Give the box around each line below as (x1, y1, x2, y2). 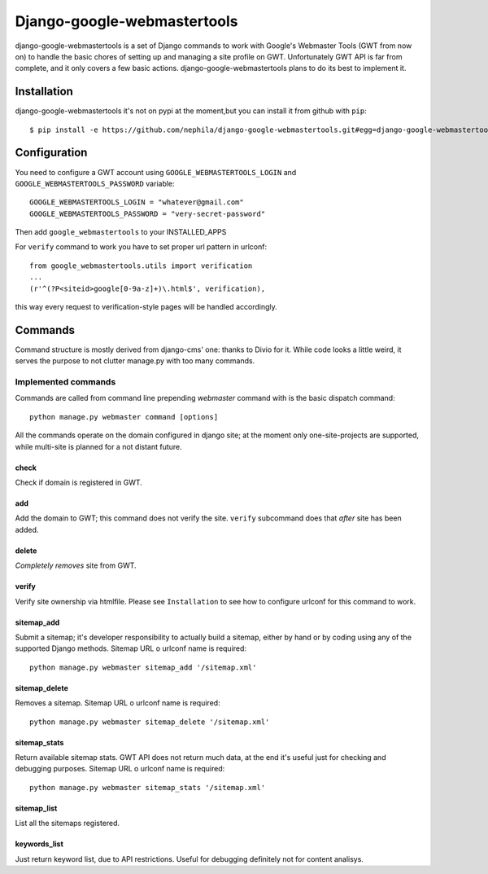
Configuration (15, 146, 88, 160)
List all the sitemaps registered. (15, 819, 120, 828)
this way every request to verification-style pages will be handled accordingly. (15, 302, 277, 312)
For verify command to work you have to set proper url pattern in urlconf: (15, 242, 268, 252)
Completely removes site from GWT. (15, 560, 137, 570)
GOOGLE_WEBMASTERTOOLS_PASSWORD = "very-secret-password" (29, 209, 266, 218)
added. (15, 525, 39, 534)
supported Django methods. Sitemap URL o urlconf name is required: (15, 643, 247, 653)
